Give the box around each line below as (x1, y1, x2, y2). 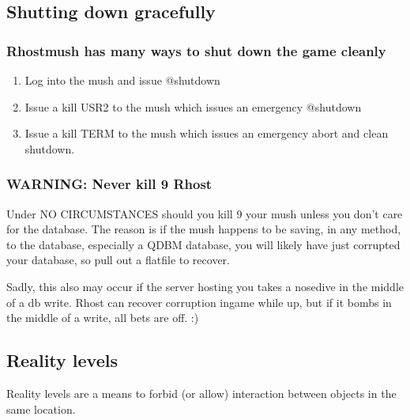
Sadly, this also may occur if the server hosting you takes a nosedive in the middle (6, 278, 404, 294)
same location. (6, 400, 76, 417)
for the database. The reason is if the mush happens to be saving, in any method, (6, 221, 401, 237)
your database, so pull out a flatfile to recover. (6, 252, 230, 268)
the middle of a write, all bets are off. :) (6, 309, 199, 326)
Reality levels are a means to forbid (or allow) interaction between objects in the (6, 384, 397, 401)
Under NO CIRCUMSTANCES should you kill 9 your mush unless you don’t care (6, 205, 403, 221)
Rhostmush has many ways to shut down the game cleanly (6, 40, 386, 60)
